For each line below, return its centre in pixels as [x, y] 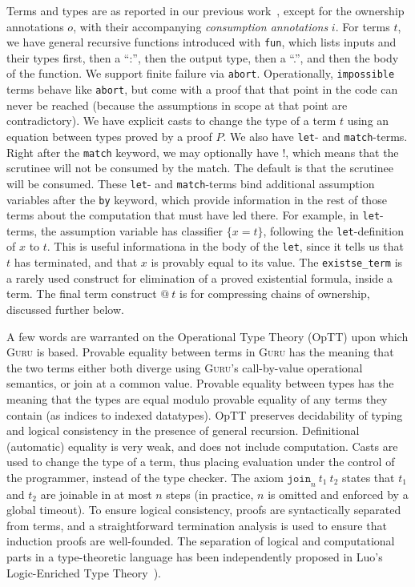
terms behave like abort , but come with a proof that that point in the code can [202, 89]
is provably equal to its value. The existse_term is [277, 262]
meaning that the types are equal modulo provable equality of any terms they [197, 398]
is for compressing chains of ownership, [275, 293]
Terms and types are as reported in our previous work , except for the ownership [205, 10]
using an [368, 121]
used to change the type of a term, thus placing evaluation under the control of [201, 462]
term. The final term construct [82, 293]
